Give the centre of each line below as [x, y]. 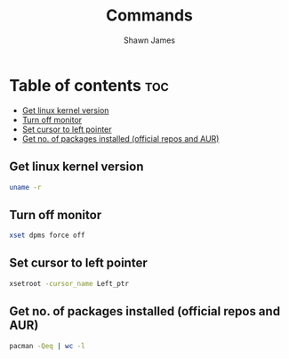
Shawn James [149, 40]
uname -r [25, 187]
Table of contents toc [89, 85]
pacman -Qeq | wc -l [48, 346]
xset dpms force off [48, 236]
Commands [149, 16]
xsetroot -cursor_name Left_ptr [69, 283]
